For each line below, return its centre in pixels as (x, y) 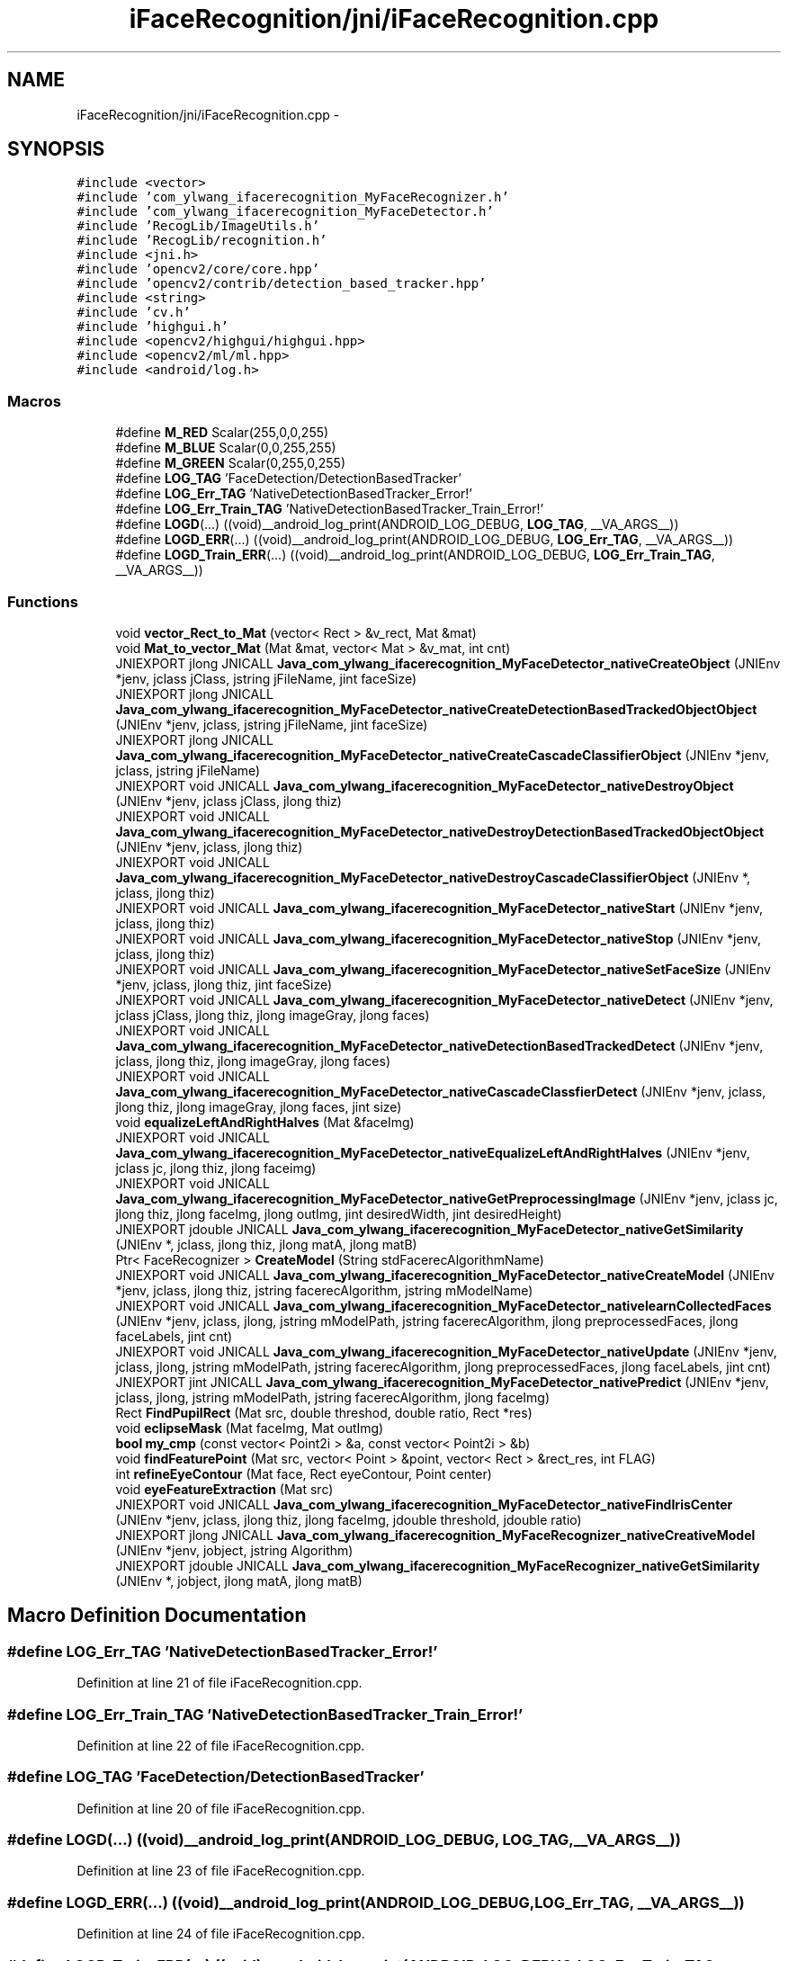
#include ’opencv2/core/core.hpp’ (198, 269)
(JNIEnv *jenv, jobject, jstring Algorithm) (234, 1550)
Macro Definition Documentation (157, 1616)
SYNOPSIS (56, 149)
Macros (34, 401)
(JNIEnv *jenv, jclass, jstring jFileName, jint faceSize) (272, 724)
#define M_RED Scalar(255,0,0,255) (222, 433)
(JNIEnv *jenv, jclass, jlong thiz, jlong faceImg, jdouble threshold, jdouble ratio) (349, 1519)
